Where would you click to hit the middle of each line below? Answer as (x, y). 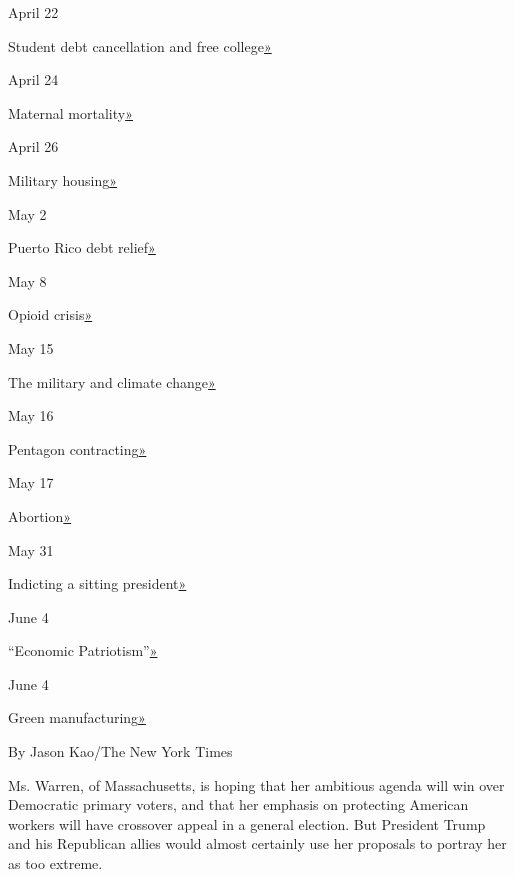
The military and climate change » (112, 381)
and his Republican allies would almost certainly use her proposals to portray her (257, 843)
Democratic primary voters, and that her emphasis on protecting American (238, 804)
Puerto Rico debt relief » (82, 247)
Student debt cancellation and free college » (140, 45)
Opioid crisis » (50, 314)
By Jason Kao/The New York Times (120, 751)
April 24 (33, 79)
